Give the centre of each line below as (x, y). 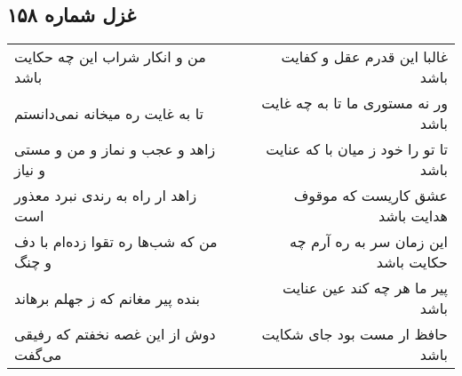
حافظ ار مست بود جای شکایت (354, 334)
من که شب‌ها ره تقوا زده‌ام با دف (116, 242)
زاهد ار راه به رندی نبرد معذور (106, 196)
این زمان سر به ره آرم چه (369, 242)
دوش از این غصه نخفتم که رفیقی (115, 334)
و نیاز (30, 170)
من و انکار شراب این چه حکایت (110, 57)
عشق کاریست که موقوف (370, 196)
